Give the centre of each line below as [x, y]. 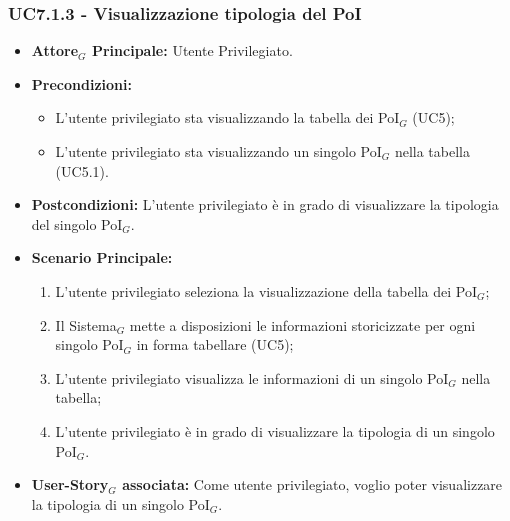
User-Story [70, 484]
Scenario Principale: [102, 257]
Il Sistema [86, 324]
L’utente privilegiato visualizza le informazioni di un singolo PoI [252, 377]
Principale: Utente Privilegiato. [192, 50]
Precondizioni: [81, 83]
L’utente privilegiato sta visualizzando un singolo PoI [218, 151]
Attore [55, 50]
